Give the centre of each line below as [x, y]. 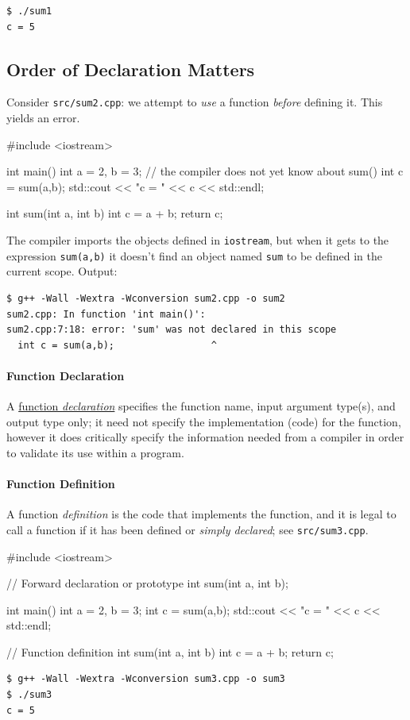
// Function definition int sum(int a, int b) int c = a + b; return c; [170, 651]
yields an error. [43, 118]
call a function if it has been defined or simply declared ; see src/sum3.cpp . [188, 529]
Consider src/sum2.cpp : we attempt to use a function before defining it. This [195, 102]
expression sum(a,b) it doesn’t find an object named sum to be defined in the [194, 255]
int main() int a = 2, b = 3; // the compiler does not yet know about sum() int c [205, 171]
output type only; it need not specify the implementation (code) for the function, [204, 421]
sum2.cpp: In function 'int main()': [106, 314]
